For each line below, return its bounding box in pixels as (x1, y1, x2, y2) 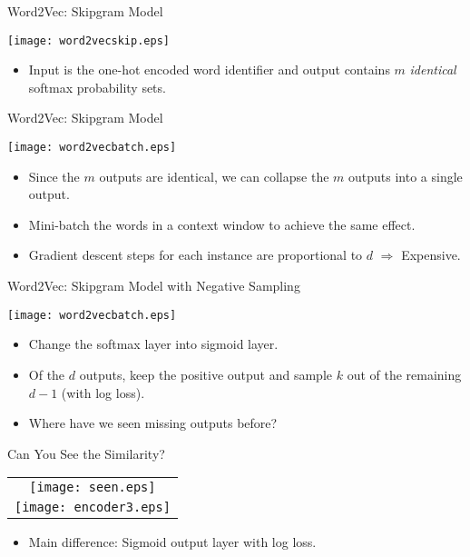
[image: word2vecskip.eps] (7, 34, 170, 47)
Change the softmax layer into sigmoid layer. (28, 334, 279, 353)
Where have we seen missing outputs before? (28, 413, 278, 433)
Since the (28, 166, 80, 185)
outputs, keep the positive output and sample (79, 364, 332, 383)
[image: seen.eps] (29, 480, 156, 495)
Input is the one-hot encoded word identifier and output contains (28, 60, 390, 79)
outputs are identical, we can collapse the (99, 166, 329, 185)
